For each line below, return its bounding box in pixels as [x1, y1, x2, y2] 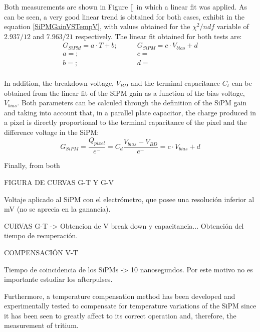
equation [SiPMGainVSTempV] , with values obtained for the [4, 21, 190, 32]
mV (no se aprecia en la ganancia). [4, 204, 111, 214]
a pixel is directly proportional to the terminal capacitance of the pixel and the [4, 117, 247, 127]
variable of [216, 21, 249, 32]
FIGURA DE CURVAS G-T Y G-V [4, 177, 114, 187]
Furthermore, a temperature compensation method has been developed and [4, 290, 235, 301]
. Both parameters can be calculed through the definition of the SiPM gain [17, 97, 247, 108]
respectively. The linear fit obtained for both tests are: [75, 31, 242, 41]
